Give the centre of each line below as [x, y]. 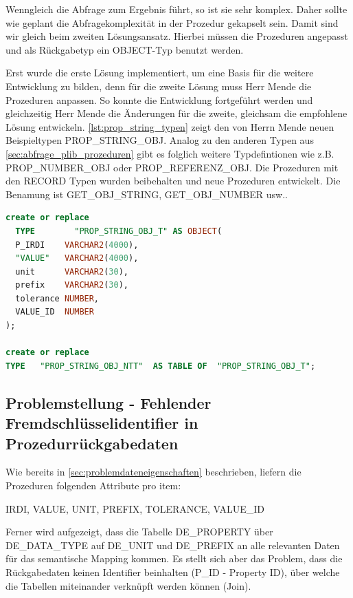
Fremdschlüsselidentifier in [102, 423]
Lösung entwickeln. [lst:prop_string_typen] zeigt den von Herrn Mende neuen [170, 126]
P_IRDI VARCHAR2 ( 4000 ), [77, 245]
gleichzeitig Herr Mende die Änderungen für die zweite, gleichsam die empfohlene [176, 113]
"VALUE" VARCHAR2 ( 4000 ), [77, 258]
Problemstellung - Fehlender [109, 402]
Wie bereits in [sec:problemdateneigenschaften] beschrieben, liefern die [153, 472]
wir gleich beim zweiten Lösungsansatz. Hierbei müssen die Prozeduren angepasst [177, 36]
